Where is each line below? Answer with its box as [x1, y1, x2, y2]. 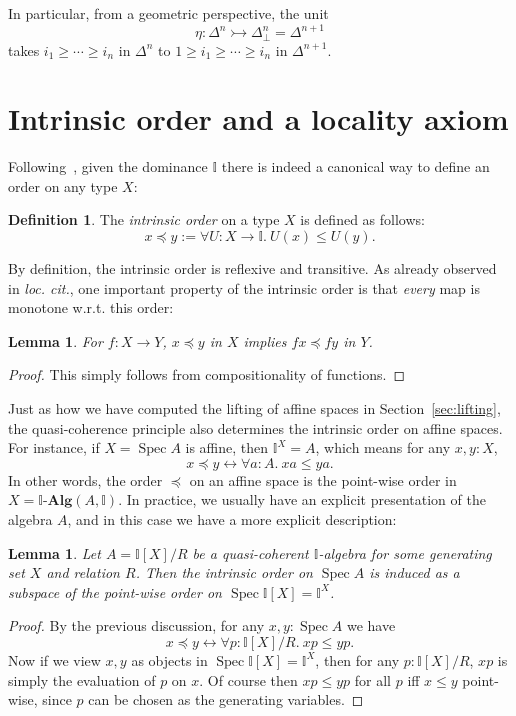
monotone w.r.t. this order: [8, 297, 174, 318]
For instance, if [8, 437, 100, 458]
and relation [46, 562, 120, 583]
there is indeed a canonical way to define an [221, 156, 490, 177]
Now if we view [8, 649, 101, 670]
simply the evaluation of [8, 669, 156, 690]
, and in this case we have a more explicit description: [67, 508, 397, 529]
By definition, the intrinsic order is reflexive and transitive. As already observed [8, 258, 497, 279]
